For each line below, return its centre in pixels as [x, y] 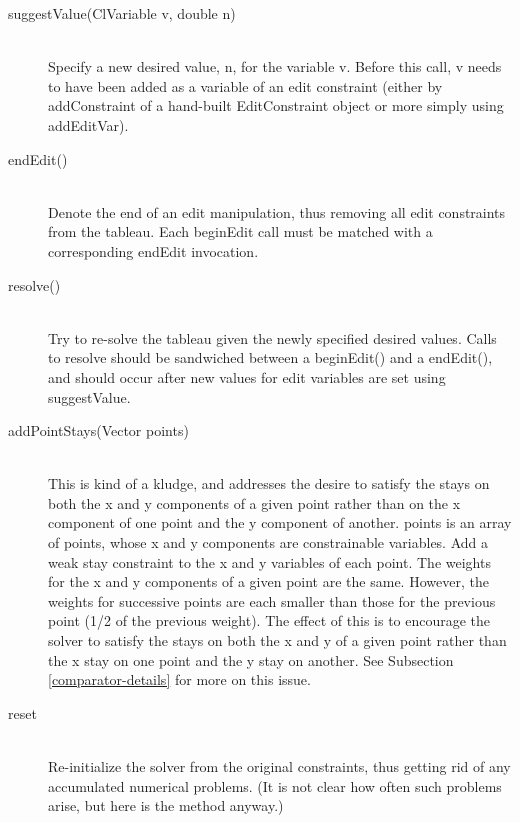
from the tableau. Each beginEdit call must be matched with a [240, 231]
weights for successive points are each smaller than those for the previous [272, 600]
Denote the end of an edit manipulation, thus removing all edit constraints [277, 211]
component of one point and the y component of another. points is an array [280, 522]
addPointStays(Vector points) [98, 430]
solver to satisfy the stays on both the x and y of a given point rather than [277, 640]
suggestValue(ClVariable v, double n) [122, 13]
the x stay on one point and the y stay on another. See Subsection [251, 659]
